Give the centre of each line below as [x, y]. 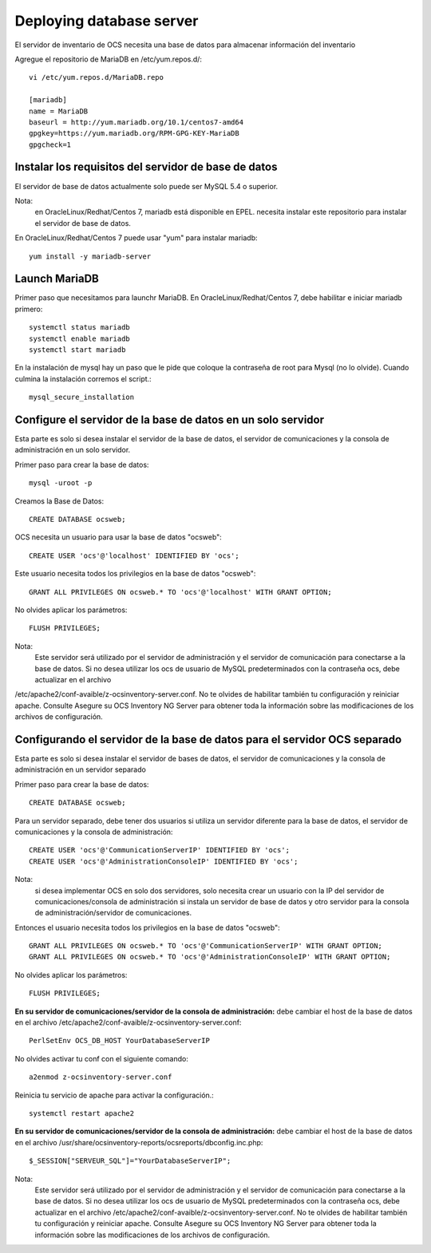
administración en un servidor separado [81, 769]
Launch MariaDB [57, 279]
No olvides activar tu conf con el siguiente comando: [102, 1058]
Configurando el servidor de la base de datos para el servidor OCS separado [208, 739]
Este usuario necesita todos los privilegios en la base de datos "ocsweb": [135, 574]
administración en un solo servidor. [73, 450]
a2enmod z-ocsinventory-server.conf [101, 1077]
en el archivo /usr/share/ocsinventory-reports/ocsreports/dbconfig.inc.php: [139, 1142]
